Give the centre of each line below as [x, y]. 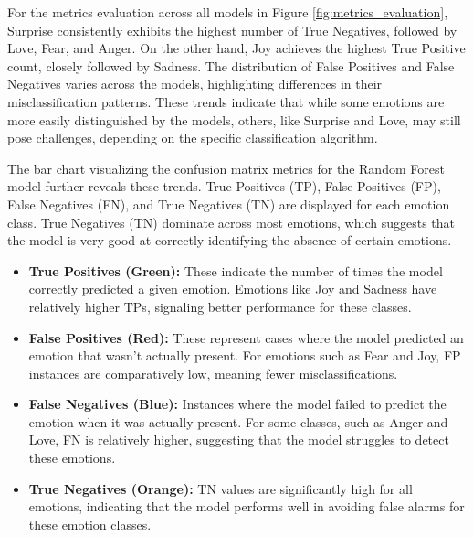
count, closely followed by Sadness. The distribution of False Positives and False [231, 65]
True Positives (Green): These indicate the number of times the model [236, 270]
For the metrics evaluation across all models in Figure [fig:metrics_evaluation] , [228, 12]
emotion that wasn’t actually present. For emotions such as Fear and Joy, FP [245, 355]
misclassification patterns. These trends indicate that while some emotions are [226, 101]
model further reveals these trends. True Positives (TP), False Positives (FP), [224, 186]
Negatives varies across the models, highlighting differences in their [195, 84]
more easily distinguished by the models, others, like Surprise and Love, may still [234, 119]
